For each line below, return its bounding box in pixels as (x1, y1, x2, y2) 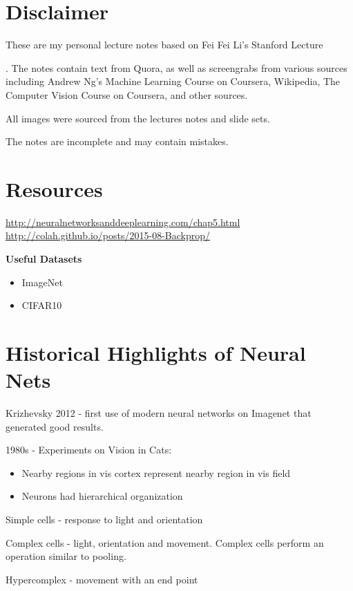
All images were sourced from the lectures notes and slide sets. (6, 111, 270, 125)
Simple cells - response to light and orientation (6, 512, 203, 527)
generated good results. (6, 419, 104, 433)
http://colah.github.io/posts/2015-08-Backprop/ (6, 228, 210, 243)
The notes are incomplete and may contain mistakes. (6, 134, 229, 149)
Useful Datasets (6, 252, 82, 265)
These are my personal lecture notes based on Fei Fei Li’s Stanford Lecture (6, 37, 323, 52)
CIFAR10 (21, 298, 62, 312)
